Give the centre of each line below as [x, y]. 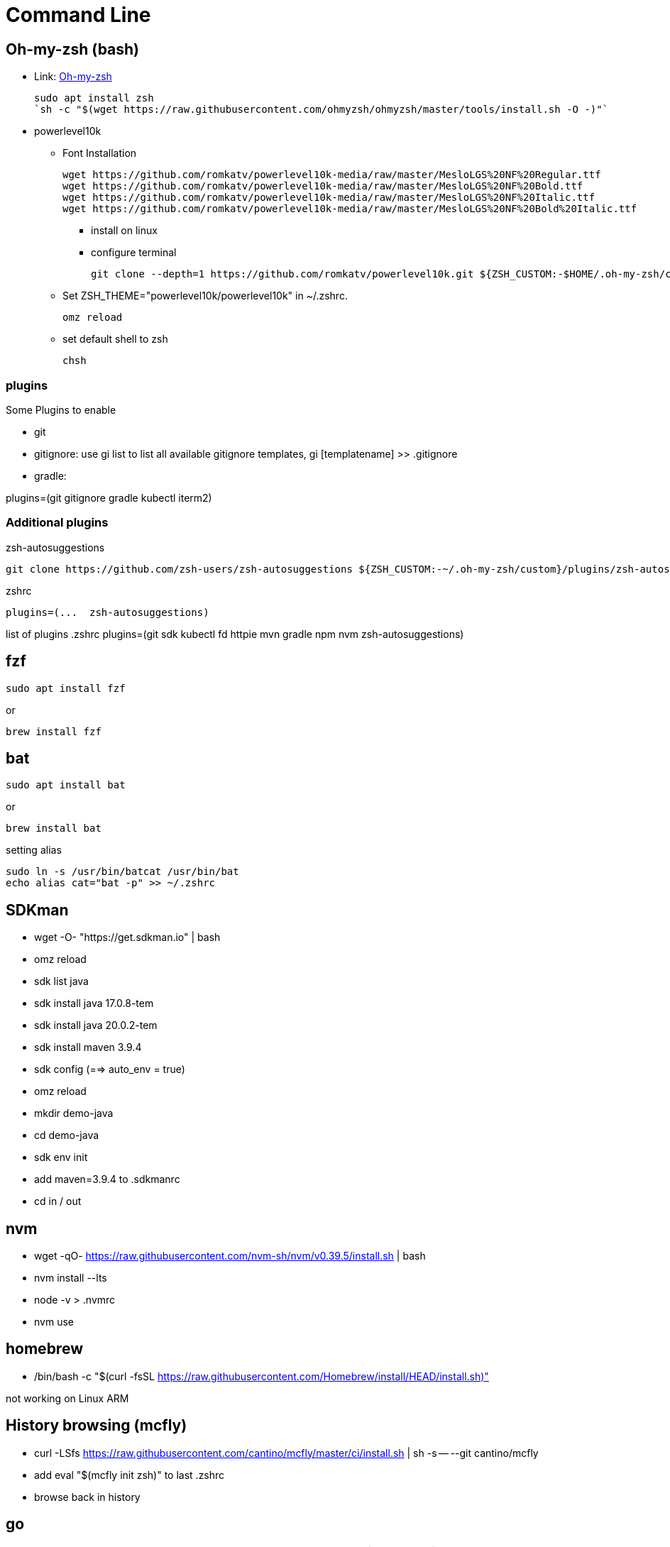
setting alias [34, 850]
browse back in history [87, 1497]
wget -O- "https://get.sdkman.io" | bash [127, 937]
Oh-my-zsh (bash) [73, 49]
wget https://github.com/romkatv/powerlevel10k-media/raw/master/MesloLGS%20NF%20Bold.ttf [323, 186]
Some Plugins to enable [61, 409]
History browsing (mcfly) [97, 1426]
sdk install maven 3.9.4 [88, 1047]
